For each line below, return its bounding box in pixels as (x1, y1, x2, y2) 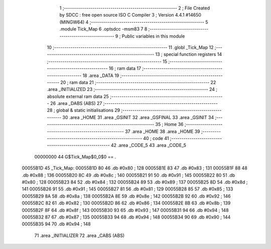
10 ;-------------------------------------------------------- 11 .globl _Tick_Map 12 (47, 44, 214, 50)
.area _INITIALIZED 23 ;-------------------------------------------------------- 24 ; (47, 86, 218, 92)
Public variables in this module (121, 33, 185, 39)
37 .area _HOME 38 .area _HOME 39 (124, 128, 200, 134)
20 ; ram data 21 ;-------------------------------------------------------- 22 (60, 79, 216, 85)
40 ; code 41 (143, 135, 169, 141)
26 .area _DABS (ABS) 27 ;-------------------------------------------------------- (50, 100, 218, 106)
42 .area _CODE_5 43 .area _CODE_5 (110, 142, 187, 148)
